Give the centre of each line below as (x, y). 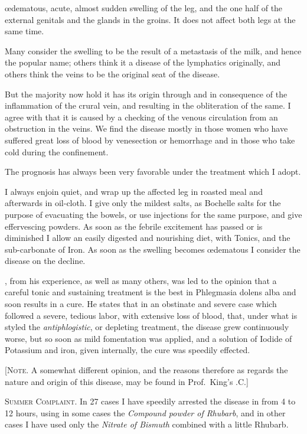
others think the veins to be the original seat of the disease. (112, 74)
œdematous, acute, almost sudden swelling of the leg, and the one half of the (144, 8)
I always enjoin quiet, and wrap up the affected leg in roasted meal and (134, 191)
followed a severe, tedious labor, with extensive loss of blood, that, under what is (151, 315)
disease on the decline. (45, 261)
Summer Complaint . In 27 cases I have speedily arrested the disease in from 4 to (150, 401)
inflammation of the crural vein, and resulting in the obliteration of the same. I (148, 105)
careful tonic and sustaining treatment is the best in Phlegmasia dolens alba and (151, 292)
